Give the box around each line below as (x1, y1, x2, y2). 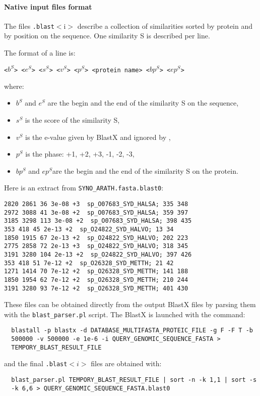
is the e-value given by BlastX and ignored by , (25, 131, 171, 142)
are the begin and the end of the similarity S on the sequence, (47, 97, 239, 108)
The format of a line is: (4, 47, 76, 58)
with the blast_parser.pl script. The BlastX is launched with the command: (4, 309, 245, 319)
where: (4, 80, 24, 91)
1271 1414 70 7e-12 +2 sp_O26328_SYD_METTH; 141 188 (4, 268, 188, 275)
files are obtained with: (91, 358, 162, 369)
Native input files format (4, 1, 92, 12)
